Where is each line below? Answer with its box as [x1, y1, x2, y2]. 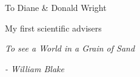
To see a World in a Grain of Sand [5, 42, 135, 55]
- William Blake [5, 62, 64, 75]
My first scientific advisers [5, 21, 102, 34]
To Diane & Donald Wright [5, 1, 107, 13]
